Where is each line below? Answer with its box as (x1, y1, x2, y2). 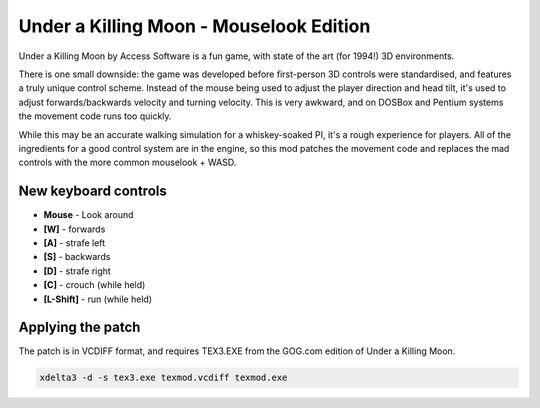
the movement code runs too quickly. (18, 110, 172, 122)
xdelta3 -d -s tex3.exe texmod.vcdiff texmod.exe (39, 372, 288, 384)
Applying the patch (18, 319, 141, 336)
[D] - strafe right (43, 265, 112, 277)
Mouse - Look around (43, 209, 134, 221)
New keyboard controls (18, 183, 167, 200)
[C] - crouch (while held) (43, 279, 146, 291)
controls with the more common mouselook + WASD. (18, 156, 237, 169)
